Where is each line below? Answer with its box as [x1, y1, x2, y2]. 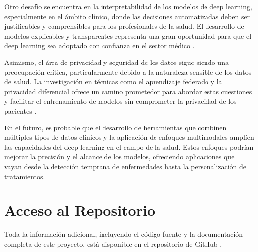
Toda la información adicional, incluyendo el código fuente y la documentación [4, 229, 243, 239]
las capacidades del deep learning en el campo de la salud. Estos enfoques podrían [4, 141, 254, 152]
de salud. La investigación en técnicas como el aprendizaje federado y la [4, 76, 222, 87]
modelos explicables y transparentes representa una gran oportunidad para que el [4, 30, 252, 41]
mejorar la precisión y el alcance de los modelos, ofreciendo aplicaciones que [4, 151, 235, 162]
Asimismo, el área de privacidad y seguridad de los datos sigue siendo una [4, 57, 229, 67]
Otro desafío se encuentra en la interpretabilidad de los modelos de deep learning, [4, 1, 252, 11]
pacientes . [4, 105, 37, 116]
